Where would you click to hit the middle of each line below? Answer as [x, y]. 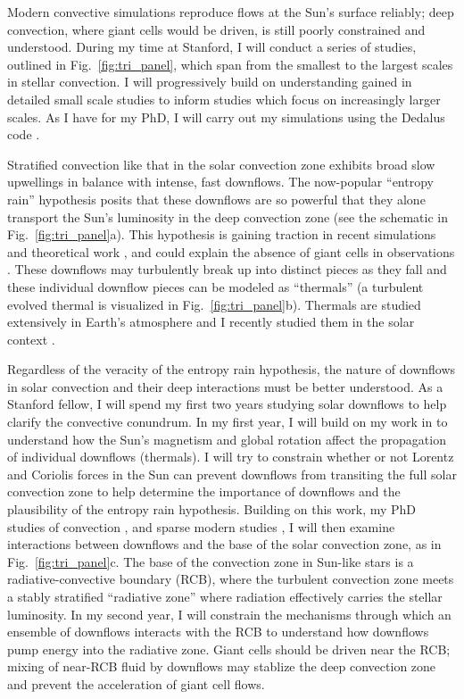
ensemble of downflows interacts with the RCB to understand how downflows [218, 632]
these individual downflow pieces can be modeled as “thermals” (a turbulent [215, 286]
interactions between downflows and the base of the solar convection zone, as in [224, 544]
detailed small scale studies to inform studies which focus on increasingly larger [224, 99]
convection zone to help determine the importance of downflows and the [204, 491]
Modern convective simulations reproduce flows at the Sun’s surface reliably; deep [231, 12]
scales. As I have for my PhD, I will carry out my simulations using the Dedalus [226, 116]
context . [31, 339]
